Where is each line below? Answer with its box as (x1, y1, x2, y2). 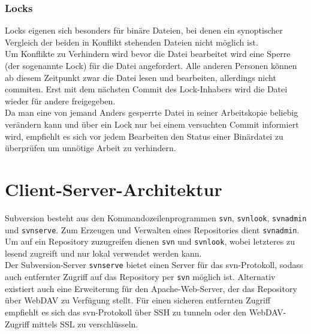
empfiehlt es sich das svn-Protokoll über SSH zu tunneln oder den (5, 305, 247, 318)
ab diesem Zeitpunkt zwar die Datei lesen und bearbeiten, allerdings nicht (5, 71, 276, 83)
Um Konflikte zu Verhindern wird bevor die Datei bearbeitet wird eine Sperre (5, 47, 291, 60)
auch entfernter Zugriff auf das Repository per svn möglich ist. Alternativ (5, 270, 276, 283)
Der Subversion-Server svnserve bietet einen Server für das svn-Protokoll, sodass (5, 258, 303, 271)
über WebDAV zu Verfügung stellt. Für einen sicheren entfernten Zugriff (5, 294, 271, 306)
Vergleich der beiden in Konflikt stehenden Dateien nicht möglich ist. (5, 35, 258, 48)
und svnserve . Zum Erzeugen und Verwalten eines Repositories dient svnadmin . (5, 223, 300, 236)
